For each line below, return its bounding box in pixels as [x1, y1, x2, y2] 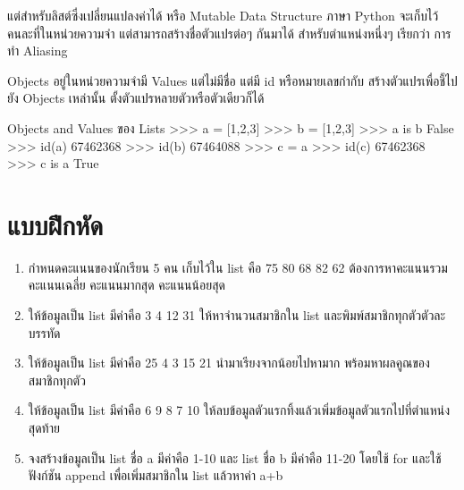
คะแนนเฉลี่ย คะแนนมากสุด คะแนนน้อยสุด [28, 275, 225, 294]
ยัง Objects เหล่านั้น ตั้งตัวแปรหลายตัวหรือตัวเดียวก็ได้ [7, 89, 265, 107]
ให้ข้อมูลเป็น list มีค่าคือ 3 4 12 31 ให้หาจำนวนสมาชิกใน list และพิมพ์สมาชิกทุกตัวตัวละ [28, 306, 446, 325]
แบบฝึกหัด [7, 206, 104, 242]
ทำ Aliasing [7, 41, 68, 60]
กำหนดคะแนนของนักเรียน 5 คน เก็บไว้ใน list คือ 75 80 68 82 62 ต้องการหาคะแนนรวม [28, 258, 448, 276]
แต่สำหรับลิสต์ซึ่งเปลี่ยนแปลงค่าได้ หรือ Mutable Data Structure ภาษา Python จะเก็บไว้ [7, 6, 439, 24]
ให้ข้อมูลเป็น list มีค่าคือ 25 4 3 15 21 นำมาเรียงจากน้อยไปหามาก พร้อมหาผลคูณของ [28, 353, 430, 372]
